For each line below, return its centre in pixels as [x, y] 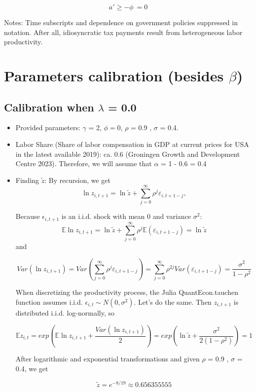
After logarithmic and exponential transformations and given [108, 359]
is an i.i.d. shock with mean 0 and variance [126, 216]
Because [28, 216]
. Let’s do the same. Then [173, 302]
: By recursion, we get [77, 180]
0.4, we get [32, 369]
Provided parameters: [48, 127]
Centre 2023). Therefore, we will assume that [84, 163]
